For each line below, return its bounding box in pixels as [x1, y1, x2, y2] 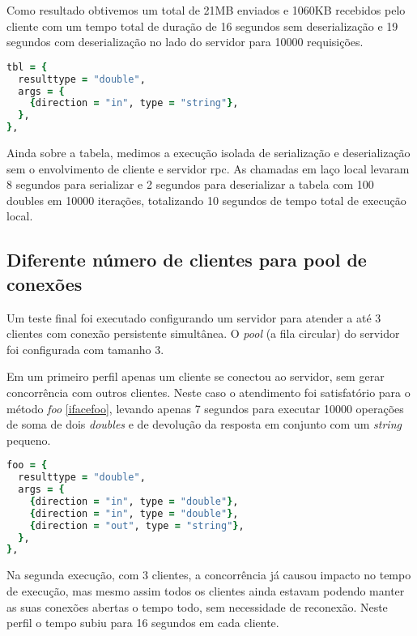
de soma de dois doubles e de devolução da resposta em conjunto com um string [6, 416, 402, 433]
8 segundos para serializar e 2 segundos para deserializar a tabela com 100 [6, 176, 374, 193]
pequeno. [6, 431, 51, 448]
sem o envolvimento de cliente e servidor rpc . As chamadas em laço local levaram [6, 160, 410, 177]
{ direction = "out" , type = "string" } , [29, 519, 245, 531]
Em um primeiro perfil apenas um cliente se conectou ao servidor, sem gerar [6, 368, 385, 385]
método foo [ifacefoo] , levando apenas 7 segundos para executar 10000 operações [6, 399, 404, 416]
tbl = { [6, 61, 48, 73]
